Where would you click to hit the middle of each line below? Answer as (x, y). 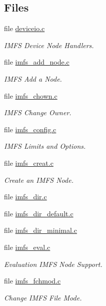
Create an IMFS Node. (39, 180)
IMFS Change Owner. (38, 112)
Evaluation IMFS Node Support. (53, 264)
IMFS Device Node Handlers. (49, 45)
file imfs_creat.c (29, 163)
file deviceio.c (24, 28)
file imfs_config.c (30, 129)
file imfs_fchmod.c (32, 281)
